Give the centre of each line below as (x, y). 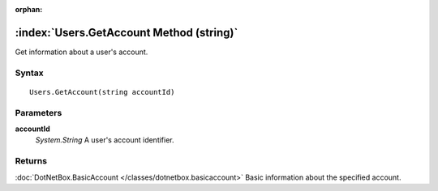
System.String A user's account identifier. (105, 140)
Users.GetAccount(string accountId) (102, 92)
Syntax (29, 73)
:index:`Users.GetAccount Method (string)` (127, 32)
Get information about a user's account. (82, 52)
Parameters (39, 112)
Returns (31, 161)
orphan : (29, 9)
